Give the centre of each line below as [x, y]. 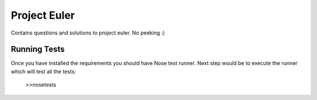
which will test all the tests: [43, 71]
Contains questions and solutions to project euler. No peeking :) [88, 33]
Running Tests [38, 49]
